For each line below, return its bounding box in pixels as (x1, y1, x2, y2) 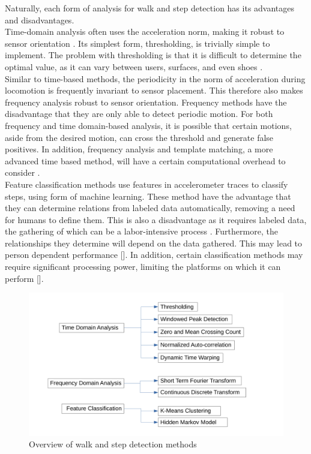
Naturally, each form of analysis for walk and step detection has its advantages (5, 2, 295, 14)
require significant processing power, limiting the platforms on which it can (5, 260, 281, 273)
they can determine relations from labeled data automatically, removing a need (5, 202, 295, 214)
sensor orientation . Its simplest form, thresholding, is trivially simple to (5, 37, 270, 49)
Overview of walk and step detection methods (29, 438, 197, 450)
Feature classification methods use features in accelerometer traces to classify (5, 178, 288, 190)
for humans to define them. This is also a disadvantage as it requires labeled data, (5, 213, 307, 226)
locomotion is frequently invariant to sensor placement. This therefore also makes (5, 84, 303, 97)
